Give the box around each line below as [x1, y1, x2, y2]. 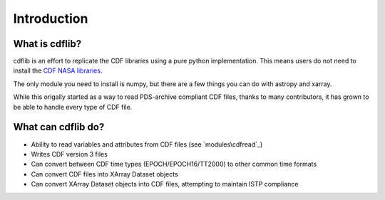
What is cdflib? [13, 38, 82, 50]
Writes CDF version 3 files [31, 149, 108, 158]
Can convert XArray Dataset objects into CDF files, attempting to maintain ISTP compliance [31, 180, 299, 189]
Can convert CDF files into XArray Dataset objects [31, 169, 178, 178]
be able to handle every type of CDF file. [13, 102, 133, 111]
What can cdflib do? [13, 121, 105, 133]
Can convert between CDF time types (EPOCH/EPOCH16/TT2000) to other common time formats [31, 160, 317, 169]
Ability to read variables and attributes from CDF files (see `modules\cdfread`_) [31, 140, 263, 149]
